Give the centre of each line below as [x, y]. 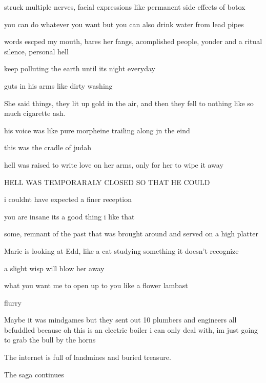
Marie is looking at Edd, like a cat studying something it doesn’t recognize [121, 250]
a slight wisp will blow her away [54, 268]
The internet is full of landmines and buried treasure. [88, 357]
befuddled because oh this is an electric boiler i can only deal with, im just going [131, 329]
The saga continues [34, 374]
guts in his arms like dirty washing [58, 85]
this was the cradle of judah [48, 147]
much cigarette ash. [35, 113]
